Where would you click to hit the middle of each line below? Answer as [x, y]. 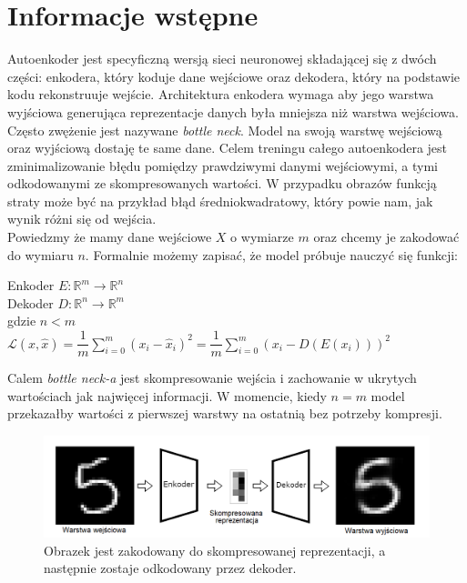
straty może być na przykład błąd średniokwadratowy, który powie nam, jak [220, 201]
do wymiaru [41, 254]
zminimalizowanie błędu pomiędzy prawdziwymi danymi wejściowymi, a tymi [223, 165]
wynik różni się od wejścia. [82, 219]
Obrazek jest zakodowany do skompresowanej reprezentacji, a [215, 550]
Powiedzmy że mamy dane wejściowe [110, 237]
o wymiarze [262, 237]
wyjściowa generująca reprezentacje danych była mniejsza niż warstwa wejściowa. [233, 111]
